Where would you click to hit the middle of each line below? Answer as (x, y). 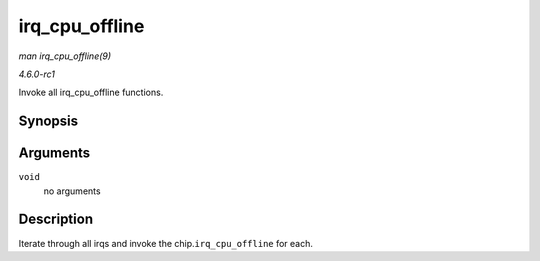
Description (56, 219)
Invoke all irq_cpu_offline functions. (91, 92)
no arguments (72, 191)
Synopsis (48, 121)
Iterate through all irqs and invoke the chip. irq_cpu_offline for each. (166, 243)
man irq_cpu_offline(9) (65, 56)
